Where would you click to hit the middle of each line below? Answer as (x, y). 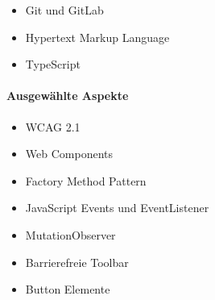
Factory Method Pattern (86, 180)
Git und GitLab (64, 10)
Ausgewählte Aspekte (68, 96)
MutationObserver (70, 234)
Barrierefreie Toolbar (77, 262)
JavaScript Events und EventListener (117, 208)
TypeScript (53, 64)
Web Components (69, 154)
